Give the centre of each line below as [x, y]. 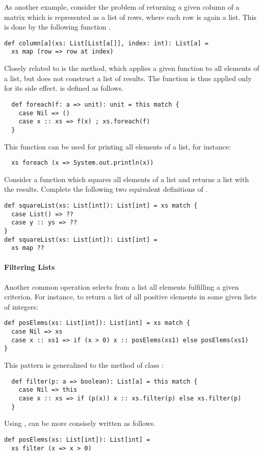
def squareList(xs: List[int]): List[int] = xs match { [101, 205]
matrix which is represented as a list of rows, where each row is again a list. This [130, 17]
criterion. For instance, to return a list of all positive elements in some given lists [130, 297]
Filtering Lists [30, 267]
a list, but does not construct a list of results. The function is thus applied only [128, 78]
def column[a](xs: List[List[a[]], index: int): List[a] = [106, 43]
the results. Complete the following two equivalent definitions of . [106, 189]
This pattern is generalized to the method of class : [84, 365]
